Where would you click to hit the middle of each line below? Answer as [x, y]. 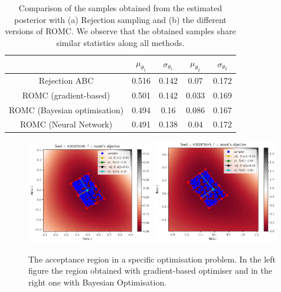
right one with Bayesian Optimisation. [98, 282]
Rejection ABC [66, 80]
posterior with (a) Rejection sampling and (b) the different [120, 19]
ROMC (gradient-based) [66, 95]
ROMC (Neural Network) [66, 124]
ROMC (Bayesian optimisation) [66, 109]
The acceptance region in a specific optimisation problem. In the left [152, 259]
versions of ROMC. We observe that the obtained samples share [120, 31]
